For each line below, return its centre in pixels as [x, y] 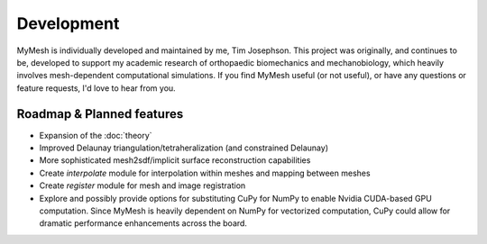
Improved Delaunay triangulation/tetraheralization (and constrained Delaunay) [184, 148]
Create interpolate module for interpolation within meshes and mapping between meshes [205, 173]
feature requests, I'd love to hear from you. [96, 88]
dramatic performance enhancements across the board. [143, 223]
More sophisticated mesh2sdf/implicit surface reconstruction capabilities [175, 160]
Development [68, 23]
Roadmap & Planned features [100, 114]
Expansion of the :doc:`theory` [96, 135]
